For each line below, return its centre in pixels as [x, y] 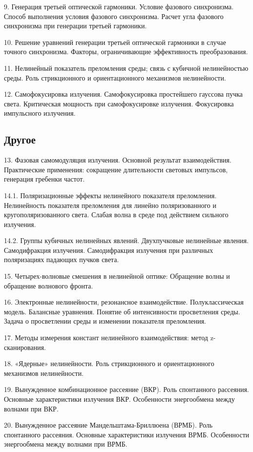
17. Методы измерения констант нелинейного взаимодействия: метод [106, 338]
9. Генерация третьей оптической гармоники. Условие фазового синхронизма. [119, 6]
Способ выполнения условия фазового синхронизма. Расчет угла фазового [114, 16]
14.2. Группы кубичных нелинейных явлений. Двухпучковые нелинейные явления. [126, 240]
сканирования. [25, 347]
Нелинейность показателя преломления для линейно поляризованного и [110, 205]
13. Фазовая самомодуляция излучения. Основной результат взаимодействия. [118, 160]
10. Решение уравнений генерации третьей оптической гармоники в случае [115, 42]
